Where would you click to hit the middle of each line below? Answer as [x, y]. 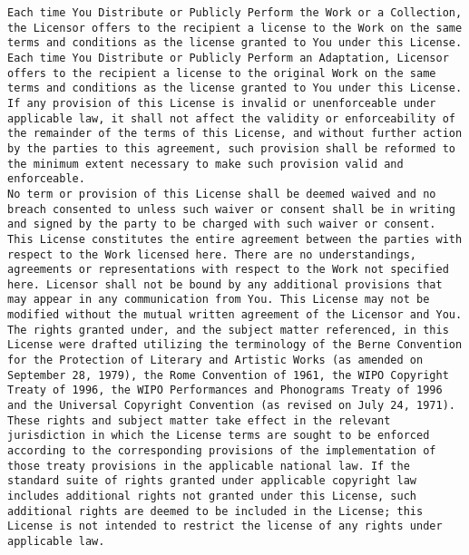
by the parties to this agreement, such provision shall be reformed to [231, 148]
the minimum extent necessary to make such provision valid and [205, 164]
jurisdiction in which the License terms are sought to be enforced [219, 436]
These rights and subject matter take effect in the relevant [199, 420]
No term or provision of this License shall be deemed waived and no [222, 194]
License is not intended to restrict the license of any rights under [225, 526]
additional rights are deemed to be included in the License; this [215, 511]
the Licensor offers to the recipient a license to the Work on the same [235, 28]
